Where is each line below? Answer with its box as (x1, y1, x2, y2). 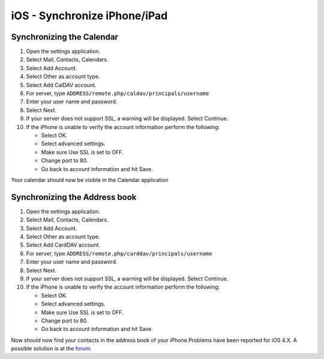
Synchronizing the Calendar (11, 32, 118, 42)
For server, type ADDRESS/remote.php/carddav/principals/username (26, 250, 212, 257)
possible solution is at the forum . (11, 345, 92, 352)
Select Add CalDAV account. (26, 81, 97, 88)
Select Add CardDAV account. (26, 241, 100, 249)
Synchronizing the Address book (11, 192, 137, 202)
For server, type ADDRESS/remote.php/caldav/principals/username (26, 90, 209, 97)
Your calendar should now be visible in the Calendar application (11, 176, 169, 183)
